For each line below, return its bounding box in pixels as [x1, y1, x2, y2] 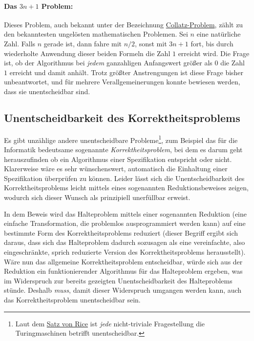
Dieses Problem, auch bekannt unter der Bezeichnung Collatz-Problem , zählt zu [4, 19, 243, 29]
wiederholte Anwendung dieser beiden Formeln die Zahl [4, 48, 170, 58]
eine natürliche [196, 29, 241, 39]
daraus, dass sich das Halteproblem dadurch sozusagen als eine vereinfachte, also [4, 237, 245, 247]
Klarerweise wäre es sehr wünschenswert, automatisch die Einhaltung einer [4, 163, 228, 174]
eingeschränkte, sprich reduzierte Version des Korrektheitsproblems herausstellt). [4, 246, 246, 257]
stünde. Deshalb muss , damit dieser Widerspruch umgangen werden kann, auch [4, 285, 242, 295]
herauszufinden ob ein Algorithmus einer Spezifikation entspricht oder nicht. [4, 154, 232, 164]
